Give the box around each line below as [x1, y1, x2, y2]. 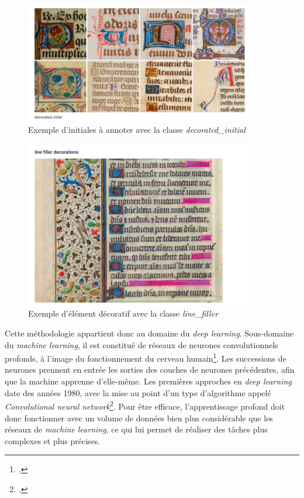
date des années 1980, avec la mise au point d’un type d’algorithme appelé [5, 386, 271, 399]
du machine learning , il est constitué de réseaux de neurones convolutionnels [5, 338, 278, 351]
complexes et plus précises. [5, 434, 101, 447]
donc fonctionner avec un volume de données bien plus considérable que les [5, 411, 273, 424]
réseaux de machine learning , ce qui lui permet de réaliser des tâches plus [5, 423, 268, 435]
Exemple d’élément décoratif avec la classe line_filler [28, 307, 219, 320]
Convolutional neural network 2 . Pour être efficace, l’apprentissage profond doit [5, 399, 285, 412]
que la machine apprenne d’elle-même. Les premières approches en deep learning [5, 375, 292, 387]
